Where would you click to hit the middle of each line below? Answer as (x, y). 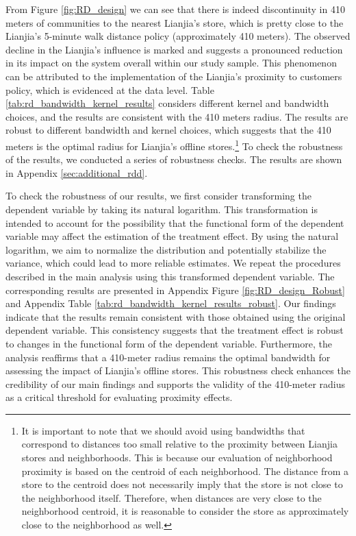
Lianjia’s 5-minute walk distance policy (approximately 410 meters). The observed (178, 36)
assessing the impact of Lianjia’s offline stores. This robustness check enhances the (178, 370)
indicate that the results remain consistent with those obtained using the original (176, 316)
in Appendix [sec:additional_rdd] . (77, 172)
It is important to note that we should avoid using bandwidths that (163, 430)
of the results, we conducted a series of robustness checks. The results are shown (174, 159)
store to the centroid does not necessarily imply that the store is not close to (182, 484)
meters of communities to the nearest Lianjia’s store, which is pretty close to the (175, 22)
